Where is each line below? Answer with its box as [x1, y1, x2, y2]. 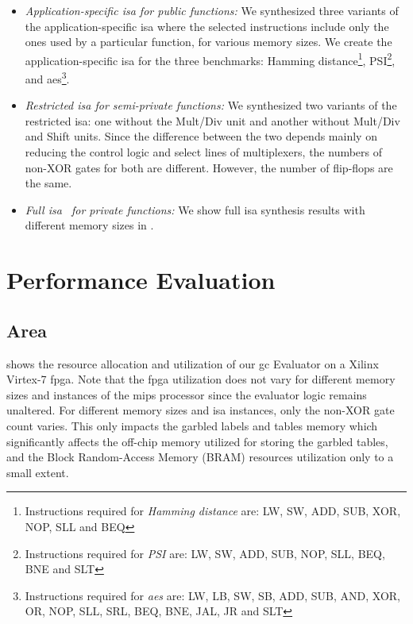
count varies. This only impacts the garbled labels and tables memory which [6, 417, 378, 433]
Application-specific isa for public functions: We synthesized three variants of [25, 2, 399, 18]
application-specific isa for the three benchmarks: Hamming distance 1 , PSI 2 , [25, 49, 396, 68]
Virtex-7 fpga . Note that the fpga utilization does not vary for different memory [6, 371, 396, 387]
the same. [25, 175, 72, 191]
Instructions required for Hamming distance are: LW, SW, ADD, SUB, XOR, [25, 503, 401, 519]
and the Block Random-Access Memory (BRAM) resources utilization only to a [6, 449, 394, 465]
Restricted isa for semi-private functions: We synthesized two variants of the [25, 97, 397, 114]
